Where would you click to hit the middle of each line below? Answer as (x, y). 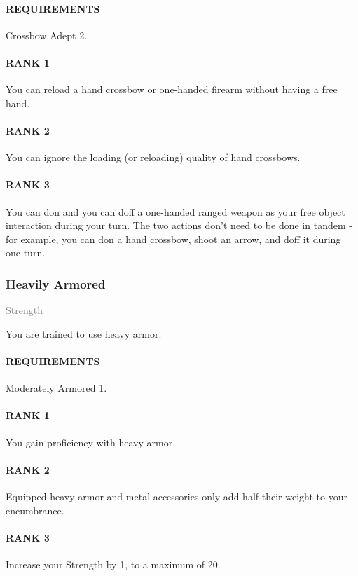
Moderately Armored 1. (56, 388)
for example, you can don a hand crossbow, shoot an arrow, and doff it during (173, 239)
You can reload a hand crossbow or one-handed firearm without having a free (172, 89)
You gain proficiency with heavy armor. (91, 442)
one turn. (26, 253)
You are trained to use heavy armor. (84, 333)
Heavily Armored (56, 283)
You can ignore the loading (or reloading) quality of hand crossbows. (153, 157)
